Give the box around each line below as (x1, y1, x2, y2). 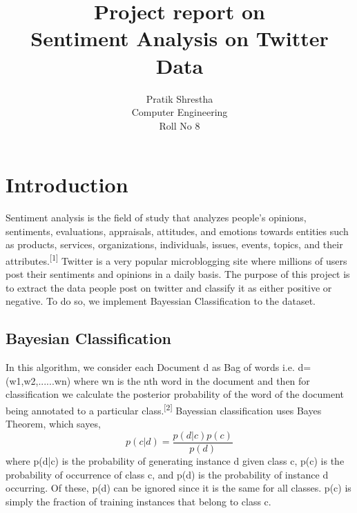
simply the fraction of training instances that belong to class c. (6, 494, 271, 508)
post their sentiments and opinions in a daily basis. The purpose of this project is (6, 267, 350, 281)
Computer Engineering (131, 105, 228, 119)
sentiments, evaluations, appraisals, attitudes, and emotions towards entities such (6, 223, 349, 238)
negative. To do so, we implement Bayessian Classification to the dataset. (6, 294, 316, 308)
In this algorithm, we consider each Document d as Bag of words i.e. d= (6, 360, 311, 374)
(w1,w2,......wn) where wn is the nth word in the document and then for (6, 373, 310, 388)
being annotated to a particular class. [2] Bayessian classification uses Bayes (6, 401, 322, 417)
